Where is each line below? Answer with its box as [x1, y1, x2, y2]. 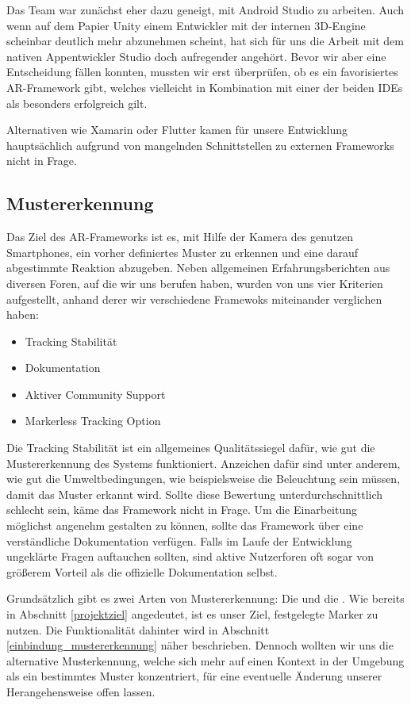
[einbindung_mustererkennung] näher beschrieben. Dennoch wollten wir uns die [6, 637, 394, 653]
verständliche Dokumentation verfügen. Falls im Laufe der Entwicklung [6, 532, 352, 549]
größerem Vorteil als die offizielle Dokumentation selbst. [6, 563, 278, 580]
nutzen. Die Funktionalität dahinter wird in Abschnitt [6, 621, 270, 638]
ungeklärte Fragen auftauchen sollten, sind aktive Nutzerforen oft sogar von [6, 548, 375, 565]
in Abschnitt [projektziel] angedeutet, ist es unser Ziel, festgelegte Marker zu [6, 606, 378, 623]
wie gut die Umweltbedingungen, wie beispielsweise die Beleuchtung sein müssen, [6, 470, 401, 487]
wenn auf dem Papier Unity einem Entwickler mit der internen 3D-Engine [6, 17, 366, 33]
